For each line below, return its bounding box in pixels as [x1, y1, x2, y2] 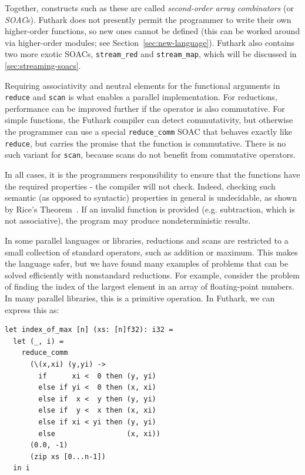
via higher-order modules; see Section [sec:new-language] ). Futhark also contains [5, 36, 295, 48]
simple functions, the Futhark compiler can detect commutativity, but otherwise [5, 114, 293, 126]
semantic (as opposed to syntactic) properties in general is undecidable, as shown [5, 191, 297, 204]
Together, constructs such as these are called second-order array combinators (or [5, 2, 294, 14]
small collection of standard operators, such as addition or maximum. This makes [5, 245, 298, 258]
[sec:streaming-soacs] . [5, 59, 81, 72]
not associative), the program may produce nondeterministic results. [5, 214, 251, 227]
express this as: [5, 303, 59, 315]
